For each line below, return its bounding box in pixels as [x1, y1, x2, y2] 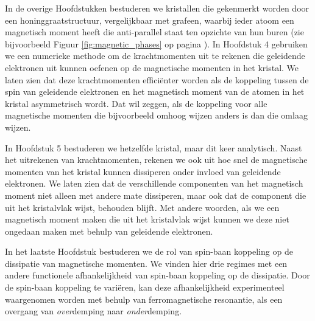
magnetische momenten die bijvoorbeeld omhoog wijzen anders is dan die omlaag [5, 109, 308, 122]
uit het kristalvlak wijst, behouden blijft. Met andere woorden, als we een [5, 201, 280, 213]
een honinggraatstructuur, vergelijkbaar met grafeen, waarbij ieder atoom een [5, 13, 294, 26]
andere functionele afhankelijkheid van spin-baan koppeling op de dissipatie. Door [5, 269, 310, 281]
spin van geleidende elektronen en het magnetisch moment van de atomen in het [5, 85, 305, 98]
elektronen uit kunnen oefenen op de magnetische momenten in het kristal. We [5, 61, 299, 74]
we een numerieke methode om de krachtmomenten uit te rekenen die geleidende [5, 49, 305, 62]
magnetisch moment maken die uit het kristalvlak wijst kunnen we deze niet [5, 213, 289, 226]
